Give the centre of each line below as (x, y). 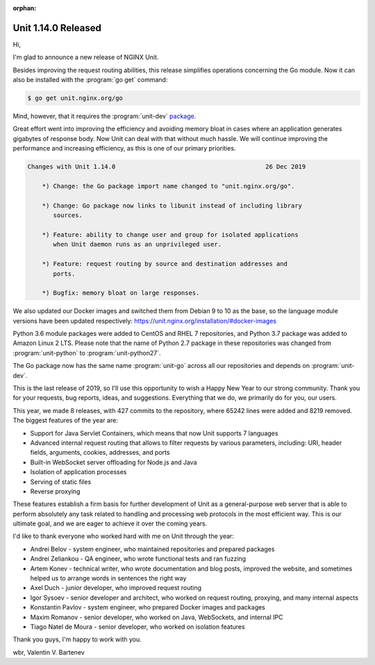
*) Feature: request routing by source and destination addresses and (165, 264)
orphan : (25, 8)
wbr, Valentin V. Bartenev (49, 652)
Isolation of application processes (78, 472)
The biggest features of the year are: (65, 421)
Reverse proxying (55, 491)
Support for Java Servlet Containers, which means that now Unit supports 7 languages (154, 433)
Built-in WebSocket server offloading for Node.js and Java (114, 462)
